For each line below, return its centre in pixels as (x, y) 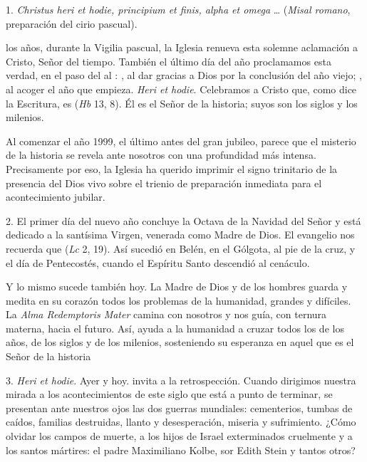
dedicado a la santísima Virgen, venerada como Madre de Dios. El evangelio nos (180, 235)
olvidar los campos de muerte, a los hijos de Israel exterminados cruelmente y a (179, 436)
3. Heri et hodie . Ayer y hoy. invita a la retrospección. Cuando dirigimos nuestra (181, 380)
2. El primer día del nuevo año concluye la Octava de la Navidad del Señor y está (183, 220)
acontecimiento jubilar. (56, 197)
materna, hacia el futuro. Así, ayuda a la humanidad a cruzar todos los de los (175, 328)
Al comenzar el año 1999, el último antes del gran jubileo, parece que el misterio (181, 141)
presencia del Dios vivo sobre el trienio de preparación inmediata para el (164, 183)
